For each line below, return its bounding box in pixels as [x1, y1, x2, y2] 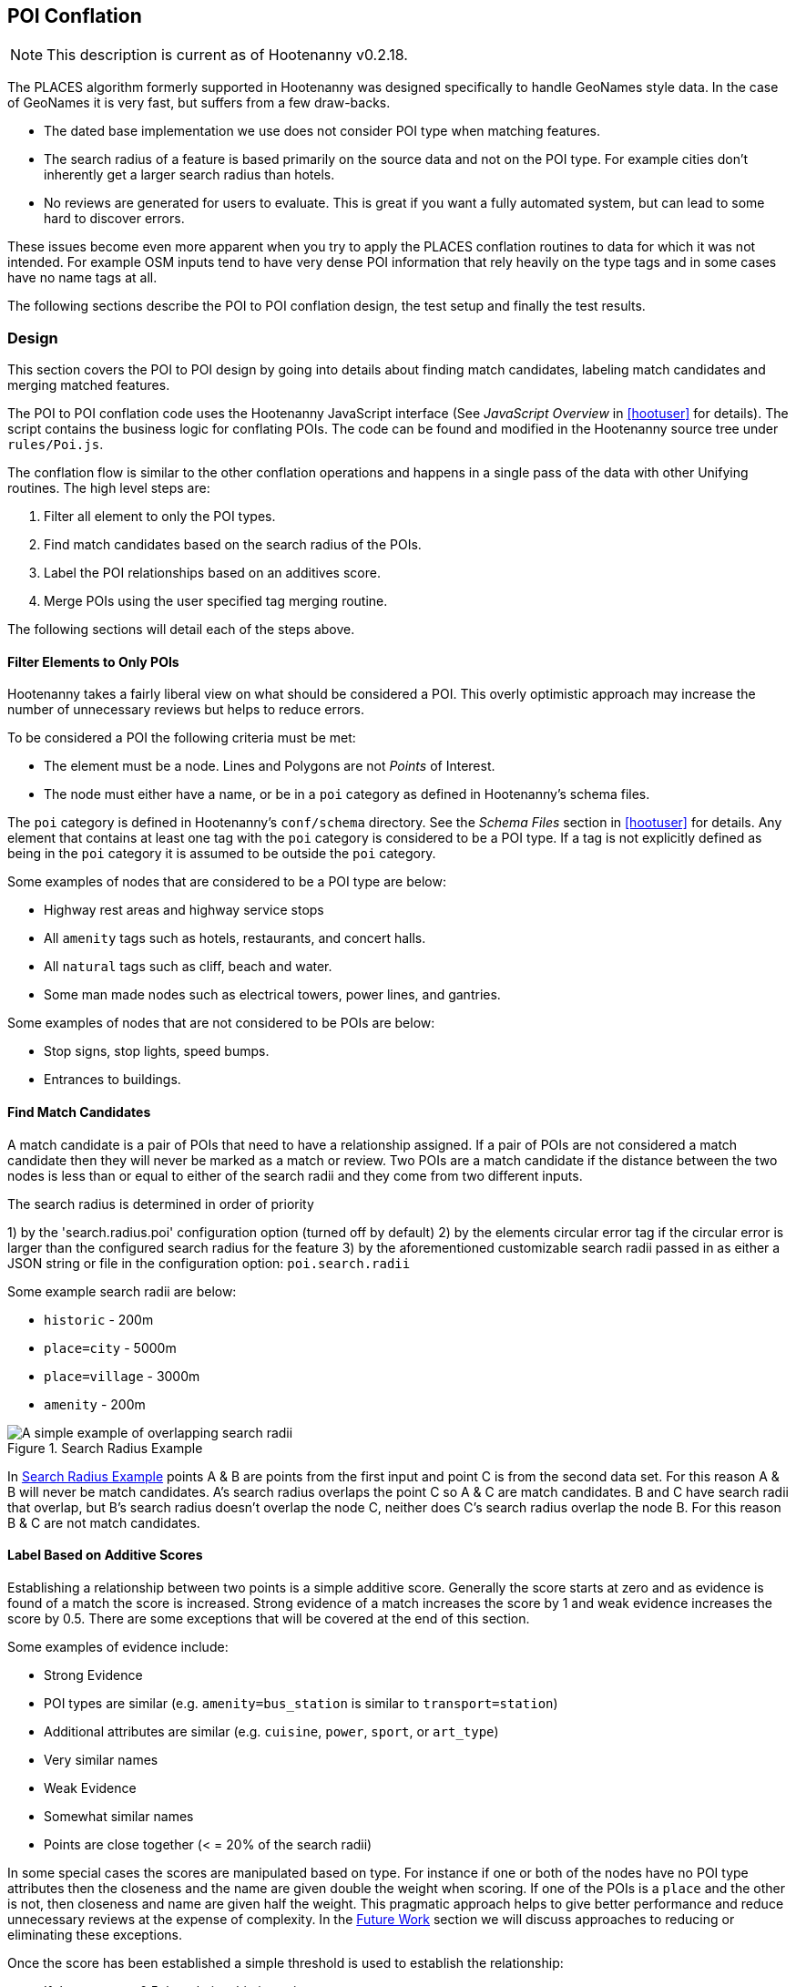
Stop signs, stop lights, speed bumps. [44, 1043, 270, 1060]
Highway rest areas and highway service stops [44, 902, 324, 918]
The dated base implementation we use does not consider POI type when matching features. [44, 123, 600, 139]
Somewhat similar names [44, 1808, 194, 1824]
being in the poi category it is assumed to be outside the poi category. [7, 845, 436, 862]
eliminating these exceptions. [7, 1926, 182, 1942]
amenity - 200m [44, 1396, 146, 1412]
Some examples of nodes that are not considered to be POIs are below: [7, 1015, 435, 1031]
